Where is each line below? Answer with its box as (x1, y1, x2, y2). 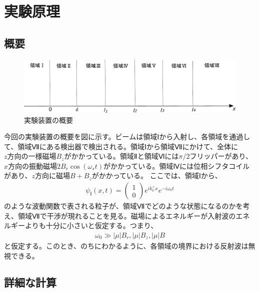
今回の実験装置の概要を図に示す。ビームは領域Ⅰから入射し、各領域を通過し (4, 131, 250, 142)
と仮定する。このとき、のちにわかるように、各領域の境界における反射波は (4, 240, 248, 251)
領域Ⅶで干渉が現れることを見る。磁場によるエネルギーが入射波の (17, 210, 236, 221)
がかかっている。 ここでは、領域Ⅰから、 (91, 170, 222, 181)
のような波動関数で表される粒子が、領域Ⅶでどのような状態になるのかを (4, 201, 243, 211)
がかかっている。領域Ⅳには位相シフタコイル (103, 160, 250, 171)
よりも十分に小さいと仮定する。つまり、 (24, 220, 158, 231)
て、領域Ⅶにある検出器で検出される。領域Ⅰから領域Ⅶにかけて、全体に (4, 141, 238, 151)
